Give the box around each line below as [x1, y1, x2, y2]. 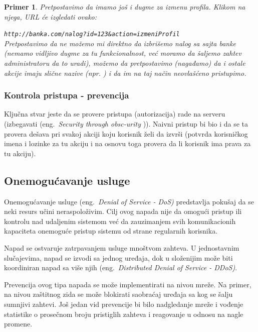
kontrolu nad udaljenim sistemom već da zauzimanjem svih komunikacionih [4, 215, 236, 226]
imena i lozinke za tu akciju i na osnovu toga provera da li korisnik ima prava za [4, 138, 251, 149]
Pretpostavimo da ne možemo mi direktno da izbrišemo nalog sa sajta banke [4, 38, 236, 48]
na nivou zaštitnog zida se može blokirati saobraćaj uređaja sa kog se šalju [4, 289, 233, 299]
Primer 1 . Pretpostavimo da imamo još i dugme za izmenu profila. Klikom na [4, 2, 245, 12]
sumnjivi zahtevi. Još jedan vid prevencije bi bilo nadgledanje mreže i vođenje [4, 298, 243, 309]
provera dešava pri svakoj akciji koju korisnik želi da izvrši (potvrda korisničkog [4, 128, 248, 139]
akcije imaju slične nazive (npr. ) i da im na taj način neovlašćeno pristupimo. [4, 67, 246, 78]
